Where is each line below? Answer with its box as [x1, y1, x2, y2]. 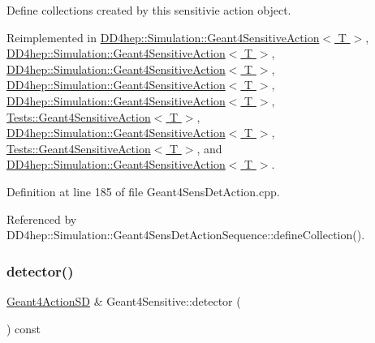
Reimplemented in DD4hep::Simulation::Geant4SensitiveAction [6, 28, 320, 45]
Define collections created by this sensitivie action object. [6, 2, 291, 18]
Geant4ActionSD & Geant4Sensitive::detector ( [6, 292, 241, 309]
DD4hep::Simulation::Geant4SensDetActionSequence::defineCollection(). [6, 226, 365, 243]
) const [6, 319, 41, 337]
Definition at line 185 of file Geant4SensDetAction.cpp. [6, 182, 280, 199]
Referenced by [6, 210, 77, 227]
